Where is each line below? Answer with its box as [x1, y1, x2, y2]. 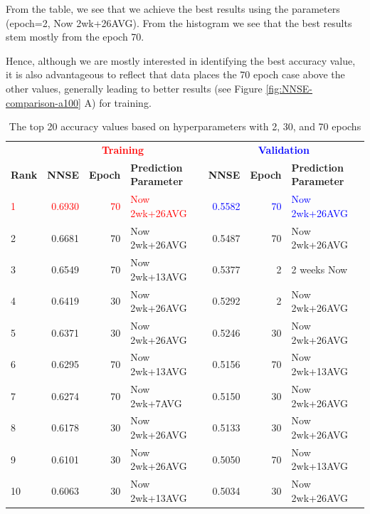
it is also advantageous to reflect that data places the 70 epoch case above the [6, 67, 345, 82]
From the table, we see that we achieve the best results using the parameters [6, 1, 340, 16]
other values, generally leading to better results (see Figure [6, 80, 263, 95]
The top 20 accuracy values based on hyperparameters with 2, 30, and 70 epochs [9, 119, 361, 134]
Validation [258, 142, 310, 157]
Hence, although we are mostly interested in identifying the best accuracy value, [6, 53, 356, 68]
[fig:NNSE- [265, 80, 313, 95]
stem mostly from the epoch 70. [6, 29, 144, 44]
